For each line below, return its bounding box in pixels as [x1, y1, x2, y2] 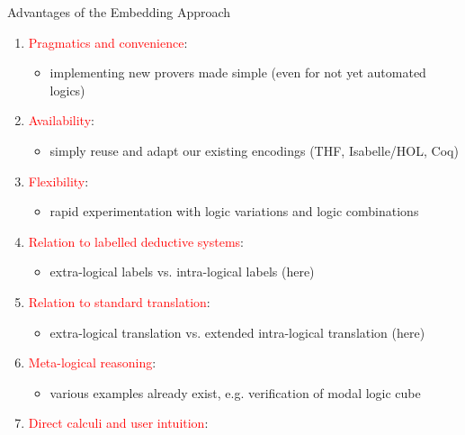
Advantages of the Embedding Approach [7, 3, 231, 21]
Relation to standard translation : [28, 292, 210, 311]
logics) [49, 80, 85, 99]
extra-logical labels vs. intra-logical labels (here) [49, 262, 315, 281]
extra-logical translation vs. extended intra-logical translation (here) [49, 322, 425, 341]
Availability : [28, 111, 94, 130]
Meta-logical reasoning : [28, 353, 156, 372]
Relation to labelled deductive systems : [28, 231, 245, 250]
